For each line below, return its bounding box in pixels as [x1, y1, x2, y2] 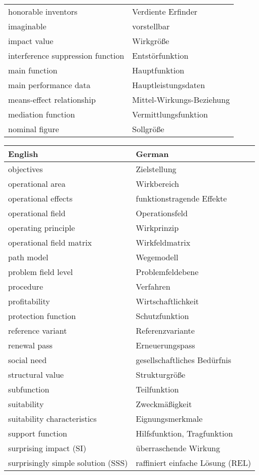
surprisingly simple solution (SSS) [8, 457, 128, 468]
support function [8, 427, 67, 439]
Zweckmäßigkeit [136, 398, 192, 410]
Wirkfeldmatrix [136, 236, 191, 248]
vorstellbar [132, 20, 170, 32]
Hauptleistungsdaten [132, 79, 205, 91]
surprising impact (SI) [8, 442, 87, 454]
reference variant [8, 325, 67, 336]
